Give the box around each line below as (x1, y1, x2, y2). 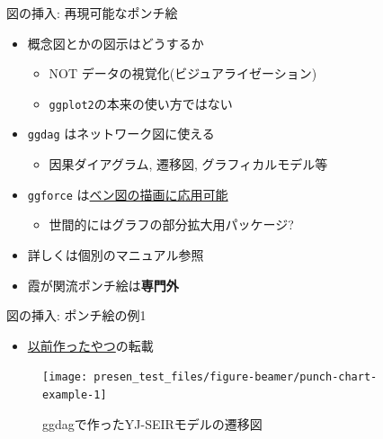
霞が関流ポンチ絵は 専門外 (27, 275, 179, 294)
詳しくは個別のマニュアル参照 (27, 245, 204, 264)
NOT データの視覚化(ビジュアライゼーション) (49, 64, 317, 83)
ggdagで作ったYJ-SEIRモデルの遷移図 (42, 414, 263, 433)
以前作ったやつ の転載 (27, 336, 154, 354)
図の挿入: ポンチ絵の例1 (6, 306, 147, 325)
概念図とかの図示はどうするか (27, 33, 204, 52)
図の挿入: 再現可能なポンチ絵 (6, 4, 178, 22)
